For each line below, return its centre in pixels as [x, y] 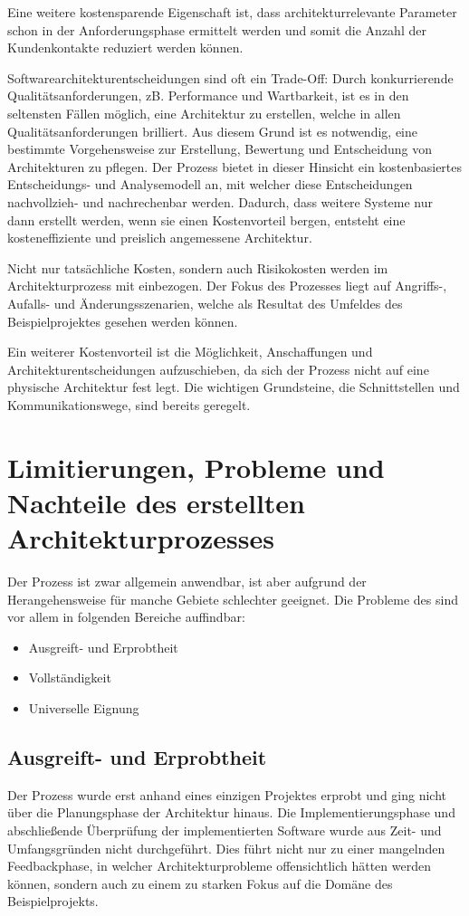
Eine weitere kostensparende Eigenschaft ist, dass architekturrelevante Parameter [232, 12]
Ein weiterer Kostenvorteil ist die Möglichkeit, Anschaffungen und [190, 352]
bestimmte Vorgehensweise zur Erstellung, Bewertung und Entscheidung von [220, 149]
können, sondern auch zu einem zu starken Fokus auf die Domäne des [200, 883]
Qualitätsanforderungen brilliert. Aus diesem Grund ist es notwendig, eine [212, 131]
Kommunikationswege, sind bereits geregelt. [129, 404]
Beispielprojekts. [53, 901]
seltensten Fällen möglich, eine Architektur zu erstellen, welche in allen [204, 113]
